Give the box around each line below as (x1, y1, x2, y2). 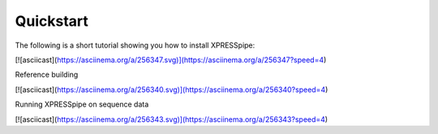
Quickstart (15, 12, 89, 30)
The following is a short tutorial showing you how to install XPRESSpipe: (15, 40, 255, 50)
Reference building (15, 69, 79, 80)
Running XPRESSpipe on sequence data (15, 99, 149, 109)
